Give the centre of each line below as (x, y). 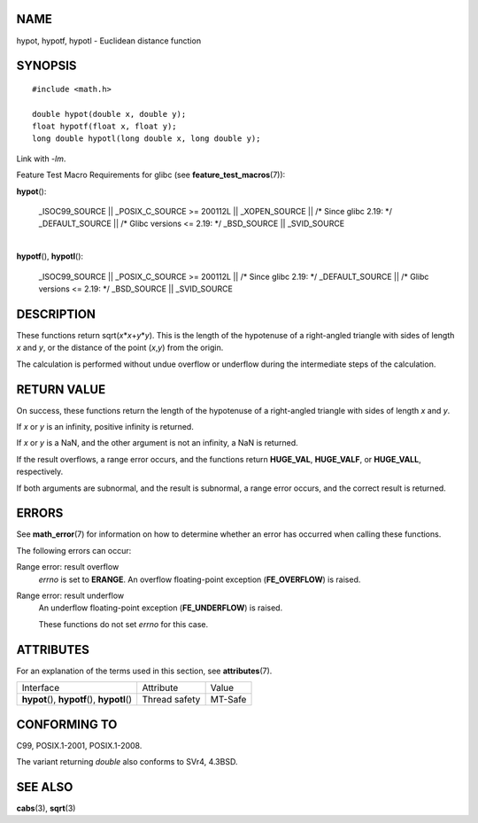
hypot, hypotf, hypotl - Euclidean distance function (109, 41)
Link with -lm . (41, 159)
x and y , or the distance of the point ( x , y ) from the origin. (120, 348)
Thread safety (171, 700)
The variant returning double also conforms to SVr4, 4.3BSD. (127, 761)
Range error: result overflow (68, 567)
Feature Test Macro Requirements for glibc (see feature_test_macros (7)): (151, 175)
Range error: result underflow (70, 596)
